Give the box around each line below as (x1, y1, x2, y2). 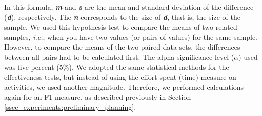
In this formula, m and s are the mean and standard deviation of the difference (4, 2, 254, 12)
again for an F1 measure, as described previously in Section (4, 91, 191, 102)
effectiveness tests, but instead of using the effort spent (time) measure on (4, 72, 236, 82)
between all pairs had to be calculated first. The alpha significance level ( (4, 51, 234, 62)
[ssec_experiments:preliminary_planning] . (4, 101, 136, 112)
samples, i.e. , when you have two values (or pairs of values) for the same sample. (4, 31, 257, 42)
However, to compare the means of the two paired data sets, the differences (4, 41, 240, 52)
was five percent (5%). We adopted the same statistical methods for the (4, 61, 229, 72)
